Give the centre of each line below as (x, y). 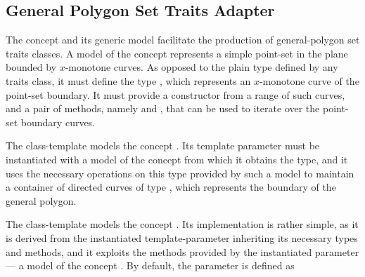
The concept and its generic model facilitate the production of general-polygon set (183, 40)
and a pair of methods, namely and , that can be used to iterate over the (163, 108)
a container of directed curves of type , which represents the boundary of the (171, 187)
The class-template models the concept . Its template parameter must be (163, 146)
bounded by (31, 67)
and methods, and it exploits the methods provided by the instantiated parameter (182, 251)
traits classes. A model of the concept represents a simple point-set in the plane (177, 53)
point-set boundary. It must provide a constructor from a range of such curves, (175, 94)
